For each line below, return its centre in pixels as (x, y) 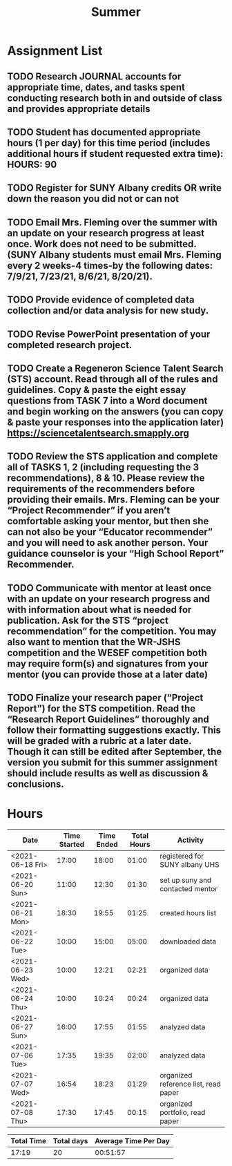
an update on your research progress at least (106, 233)
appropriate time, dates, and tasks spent (96, 87)
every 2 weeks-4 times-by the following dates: (110, 266)
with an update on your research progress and (109, 599)
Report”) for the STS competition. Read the (101, 709)
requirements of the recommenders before (101, 489)
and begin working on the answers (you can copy (115, 411)
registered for (182, 856)
